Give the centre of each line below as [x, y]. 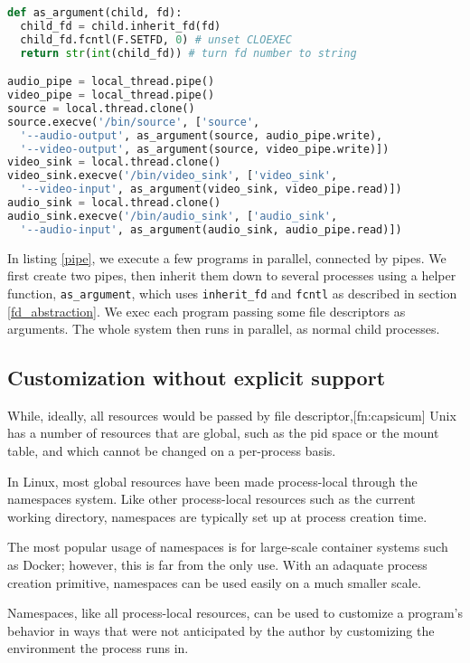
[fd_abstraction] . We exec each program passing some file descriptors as [207, 311]
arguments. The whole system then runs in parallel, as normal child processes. [224, 329]
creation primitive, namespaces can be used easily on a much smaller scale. [214, 582]
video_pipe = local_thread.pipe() [111, 95]
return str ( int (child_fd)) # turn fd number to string [188, 53]
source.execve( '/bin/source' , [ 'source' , [134, 122]
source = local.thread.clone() [101, 108]
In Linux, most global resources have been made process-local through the [212, 481]
